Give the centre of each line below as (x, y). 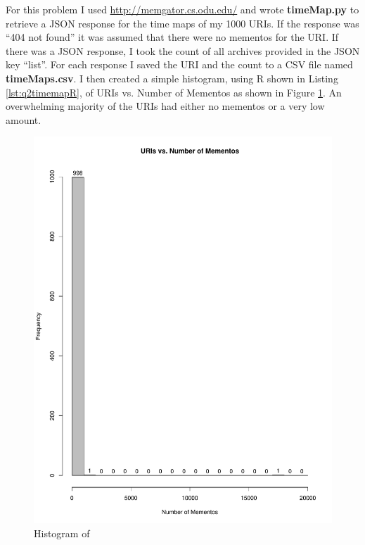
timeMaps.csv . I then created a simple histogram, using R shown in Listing (172, 78)
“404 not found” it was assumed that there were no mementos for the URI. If (172, 37)
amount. (24, 119)
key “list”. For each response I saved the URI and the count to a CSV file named (179, 64)
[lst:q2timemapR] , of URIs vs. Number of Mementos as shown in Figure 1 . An (174, 92)
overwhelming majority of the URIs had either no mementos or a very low (165, 106)
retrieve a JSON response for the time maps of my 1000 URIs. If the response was (182, 23)
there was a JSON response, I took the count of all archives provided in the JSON (183, 50)
